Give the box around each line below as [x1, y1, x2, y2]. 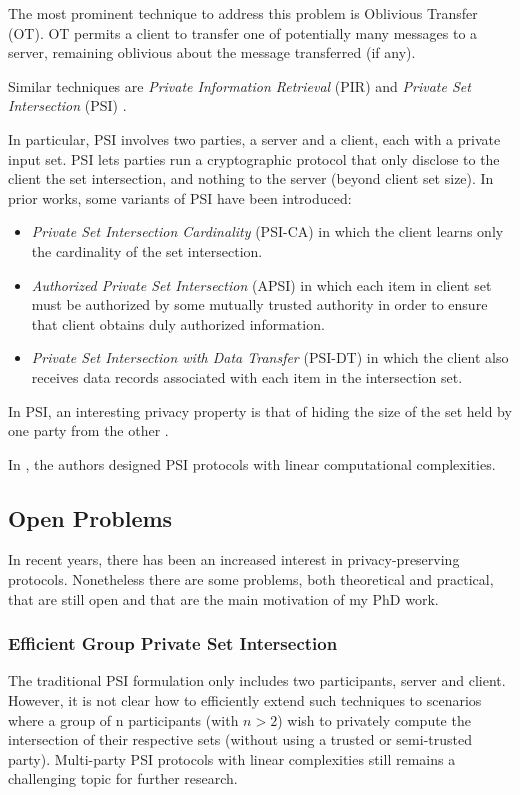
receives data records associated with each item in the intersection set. [31, 366, 463, 387]
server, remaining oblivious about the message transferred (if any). [8, 42, 416, 63]
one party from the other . [8, 420, 169, 441]
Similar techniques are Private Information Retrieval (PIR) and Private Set [8, 75, 471, 96]
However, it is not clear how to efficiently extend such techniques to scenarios [8, 690, 482, 711]
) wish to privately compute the [277, 709, 471, 730]
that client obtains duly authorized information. [31, 313, 325, 334]
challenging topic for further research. [8, 768, 238, 789]
